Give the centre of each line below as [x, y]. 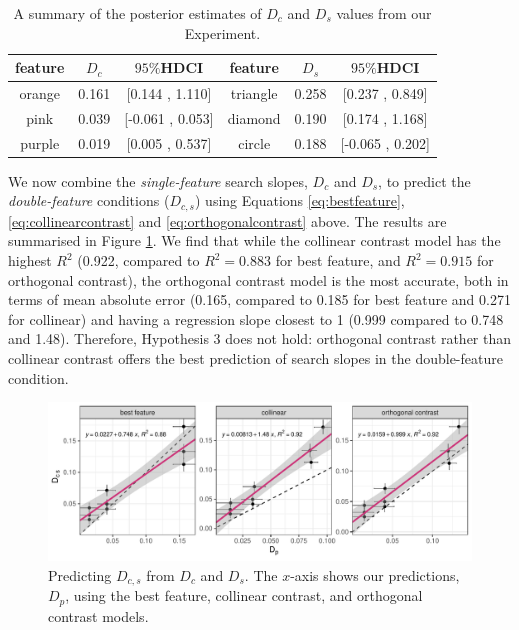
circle [254, 142]
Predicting [80, 574]
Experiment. [222, 32]
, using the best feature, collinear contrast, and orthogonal [244, 595]
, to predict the [424, 180]
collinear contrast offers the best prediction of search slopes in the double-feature [255, 358]
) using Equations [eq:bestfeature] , [300, 200]
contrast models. [98, 615]
